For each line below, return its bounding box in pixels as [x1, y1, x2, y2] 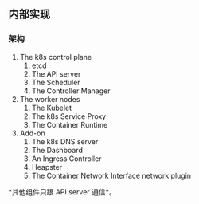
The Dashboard [31, 145, 84, 155]
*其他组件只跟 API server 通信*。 [8, 186, 117, 197]
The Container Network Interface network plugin [31, 171, 192, 180]
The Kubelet [31, 103, 72, 112]
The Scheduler [31, 77, 81, 87]
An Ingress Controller [31, 154, 102, 163]
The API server [31, 69, 81, 78]
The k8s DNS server [31, 136, 99, 146]
